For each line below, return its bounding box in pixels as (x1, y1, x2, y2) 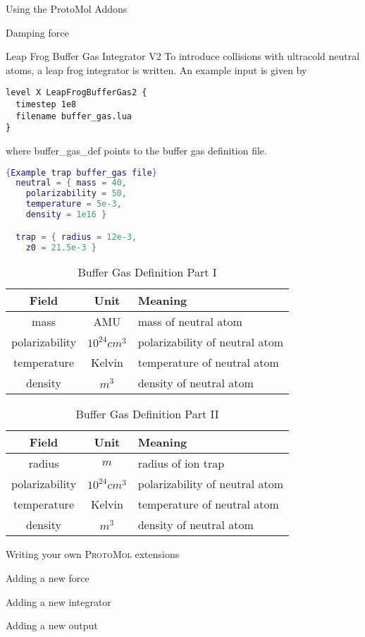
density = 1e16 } (25, 210, 107, 220)
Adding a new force (6, 570, 89, 585)
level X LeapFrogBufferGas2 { (6, 87, 147, 98)
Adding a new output (6, 618, 98, 633)
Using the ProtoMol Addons (6, 1, 128, 16)
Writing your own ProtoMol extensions (6, 547, 180, 562)
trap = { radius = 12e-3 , (16, 231, 137, 242)
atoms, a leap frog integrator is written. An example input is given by (6, 62, 307, 77)
